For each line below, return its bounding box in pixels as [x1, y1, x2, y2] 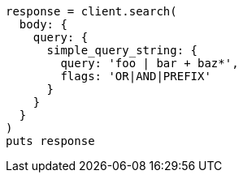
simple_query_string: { [46, 44, 198, 57]
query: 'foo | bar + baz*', [60, 57, 239, 70]
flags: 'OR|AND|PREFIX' [60, 70, 211, 83]
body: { [19, 18, 67, 31]
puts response [6, 134, 95, 147]
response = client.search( [6, 5, 177, 18]
